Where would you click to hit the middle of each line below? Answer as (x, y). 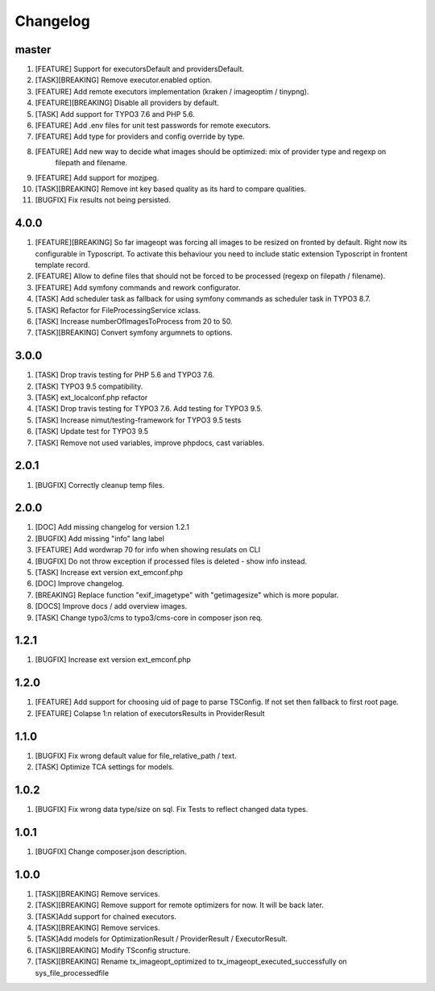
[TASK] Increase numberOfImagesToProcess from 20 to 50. (134, 321)
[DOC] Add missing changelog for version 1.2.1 (112, 527)
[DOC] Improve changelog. (80, 584)
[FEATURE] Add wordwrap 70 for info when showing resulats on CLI (148, 550)
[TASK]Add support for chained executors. (106, 916)
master (33, 50)
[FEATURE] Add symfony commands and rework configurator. (138, 287)
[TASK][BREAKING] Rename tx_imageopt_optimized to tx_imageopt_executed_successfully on (191, 962)
